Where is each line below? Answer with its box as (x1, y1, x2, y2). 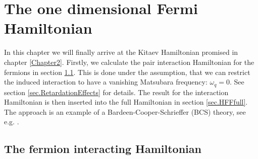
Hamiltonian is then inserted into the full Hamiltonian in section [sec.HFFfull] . (4, 97, 248, 107)
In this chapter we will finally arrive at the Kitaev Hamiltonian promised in (4, 47, 238, 57)
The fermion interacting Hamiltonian (4, 141, 201, 156)
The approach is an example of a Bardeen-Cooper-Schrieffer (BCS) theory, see (4, 106, 246, 117)
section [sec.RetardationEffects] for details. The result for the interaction (4, 87, 229, 97)
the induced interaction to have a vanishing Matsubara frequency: (4, 76, 208, 87)
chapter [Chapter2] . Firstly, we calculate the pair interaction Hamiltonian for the (4, 56, 254, 67)
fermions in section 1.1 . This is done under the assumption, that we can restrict (4, 66, 250, 77)
